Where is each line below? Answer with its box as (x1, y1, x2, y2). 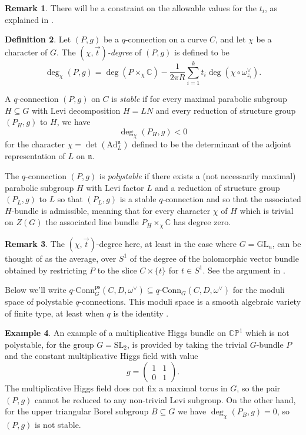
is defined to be (174, 45, 229, 58)
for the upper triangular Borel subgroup (5, 405, 149, 417)
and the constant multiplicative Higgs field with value (5, 350, 198, 362)
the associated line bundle (45, 216, 139, 228)
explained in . (5, 13, 54, 25)
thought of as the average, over (5, 252, 117, 264)
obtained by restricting (5, 263, 87, 276)
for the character (5, 138, 65, 150)
